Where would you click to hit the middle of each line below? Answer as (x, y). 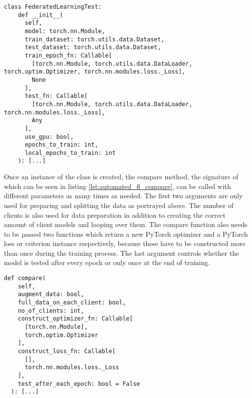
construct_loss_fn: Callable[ (67, 351)
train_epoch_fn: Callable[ (68, 55)
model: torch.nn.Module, (65, 31)
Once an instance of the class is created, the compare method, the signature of (121, 177)
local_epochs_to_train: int (70, 153)
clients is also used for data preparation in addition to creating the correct (115, 215)
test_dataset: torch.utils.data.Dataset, (93, 47)
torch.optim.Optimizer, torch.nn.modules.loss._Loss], (95, 72)
